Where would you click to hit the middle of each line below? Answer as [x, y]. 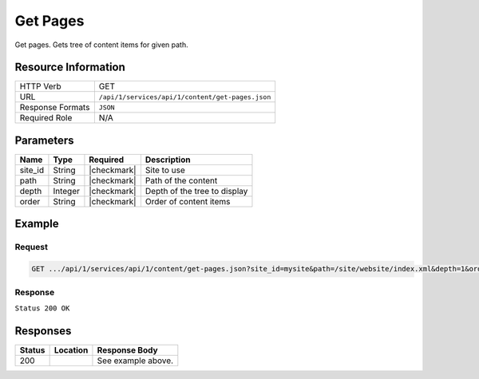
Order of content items [188, 201]
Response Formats [55, 108]
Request [31, 247]
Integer [66, 191]
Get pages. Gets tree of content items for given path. [101, 45]
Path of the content [181, 180]
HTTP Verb [40, 86]
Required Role [46, 118]
